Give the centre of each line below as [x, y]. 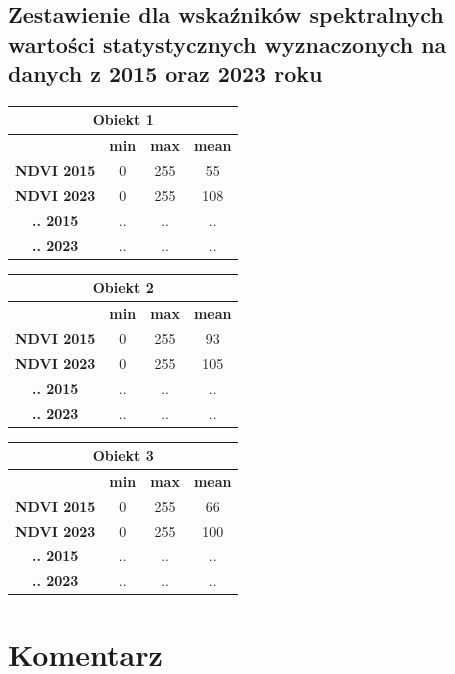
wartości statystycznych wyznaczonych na [227, 43]
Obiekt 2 [123, 287]
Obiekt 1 [123, 119]
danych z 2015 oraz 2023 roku [165, 73]
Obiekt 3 [123, 455]
